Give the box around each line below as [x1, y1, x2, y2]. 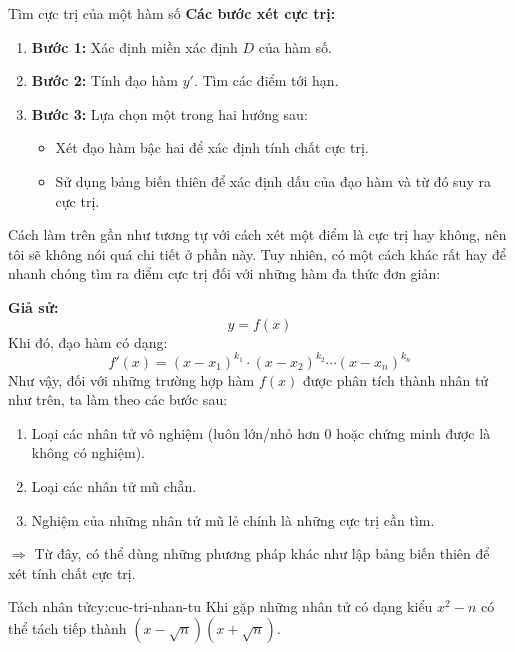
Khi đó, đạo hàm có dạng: [8, 331, 168, 352]
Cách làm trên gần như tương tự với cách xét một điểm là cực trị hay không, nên [8, 224, 507, 245]
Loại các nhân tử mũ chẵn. [31, 476, 197, 496]
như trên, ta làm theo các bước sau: [8, 389, 228, 410]
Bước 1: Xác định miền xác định [31, 36, 238, 57]
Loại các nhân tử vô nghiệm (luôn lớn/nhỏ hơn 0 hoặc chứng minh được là [31, 422, 491, 443]
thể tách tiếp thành [8, 617, 127, 638]
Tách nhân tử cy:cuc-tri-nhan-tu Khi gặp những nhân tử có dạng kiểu [8, 596, 433, 617]
